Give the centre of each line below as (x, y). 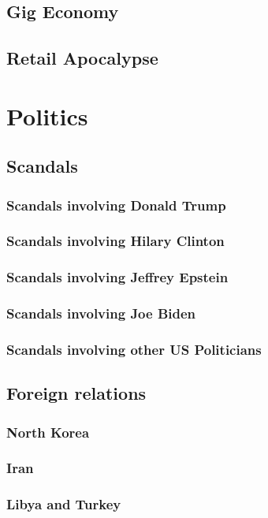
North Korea (48, 432)
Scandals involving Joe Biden (101, 313)
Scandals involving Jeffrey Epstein (117, 277)
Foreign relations (76, 393)
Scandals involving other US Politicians (134, 350)
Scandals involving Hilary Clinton (115, 241)
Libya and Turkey (64, 504)
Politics (47, 116)
